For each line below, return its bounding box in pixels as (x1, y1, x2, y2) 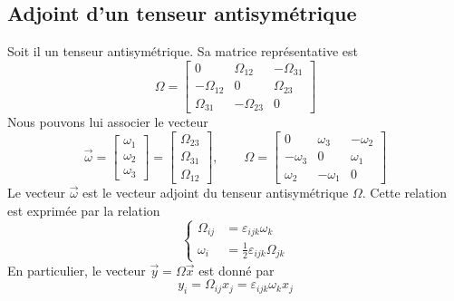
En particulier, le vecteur (7, 260, 146, 279)
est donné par (198, 260, 275, 279)
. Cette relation (362, 183, 448, 202)
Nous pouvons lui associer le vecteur (7, 112, 208, 131)
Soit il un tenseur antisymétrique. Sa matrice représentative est (7, 42, 359, 61)
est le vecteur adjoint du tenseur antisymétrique (82, 183, 349, 202)
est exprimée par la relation (7, 200, 160, 219)
